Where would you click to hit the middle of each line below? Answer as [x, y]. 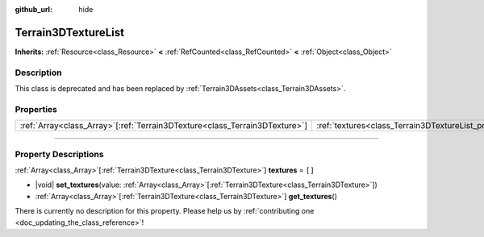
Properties [36, 109]
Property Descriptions [59, 154]
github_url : [33, 9]
